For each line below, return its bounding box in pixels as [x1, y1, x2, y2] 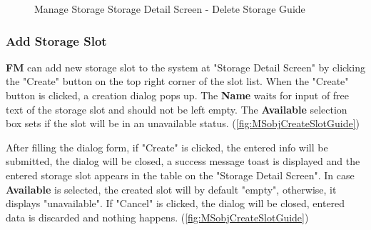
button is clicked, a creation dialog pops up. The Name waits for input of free [6, 88, 350, 102]
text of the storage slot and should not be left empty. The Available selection [6, 101, 347, 116]
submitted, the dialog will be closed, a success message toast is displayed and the [6, 154, 360, 169]
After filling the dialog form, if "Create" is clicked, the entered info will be [6, 139, 328, 154]
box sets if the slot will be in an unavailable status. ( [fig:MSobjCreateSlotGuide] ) [6, 116, 360, 131]
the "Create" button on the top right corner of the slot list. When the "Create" [6, 74, 349, 89]
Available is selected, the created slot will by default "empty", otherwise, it [6, 181, 337, 196]
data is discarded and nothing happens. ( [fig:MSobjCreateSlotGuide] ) [6, 209, 309, 224]
